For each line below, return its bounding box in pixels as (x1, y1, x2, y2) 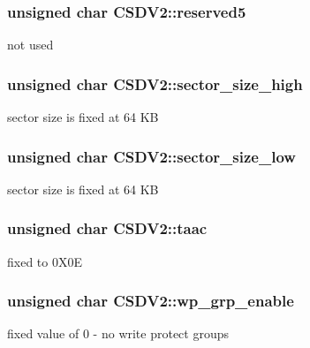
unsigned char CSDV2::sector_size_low (7, 145, 296, 167)
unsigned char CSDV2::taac (7, 217, 208, 239)
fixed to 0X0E (7, 252, 82, 270)
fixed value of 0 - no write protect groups (7, 324, 230, 343)
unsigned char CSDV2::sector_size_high (7, 72, 303, 95)
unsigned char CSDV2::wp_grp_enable (7, 290, 294, 312)
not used (7, 35, 54, 54)
